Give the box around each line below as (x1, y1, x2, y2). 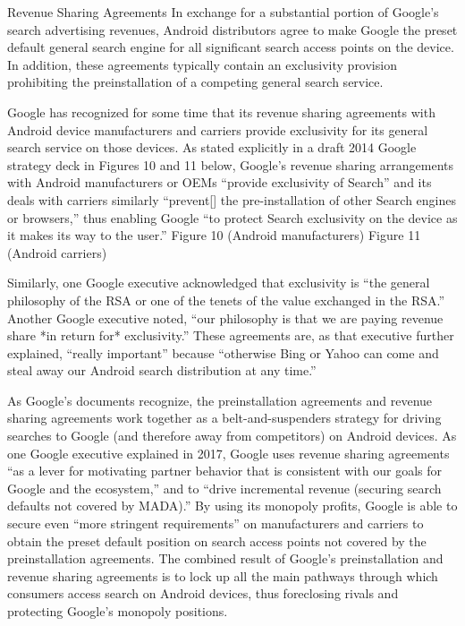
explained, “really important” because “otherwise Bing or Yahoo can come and (7, 343, 439, 362)
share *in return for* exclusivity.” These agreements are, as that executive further (7, 326, 454, 345)
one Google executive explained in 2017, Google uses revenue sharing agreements (7, 443, 450, 462)
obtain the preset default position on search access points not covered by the (7, 531, 427, 550)
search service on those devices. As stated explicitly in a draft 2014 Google (7, 138, 417, 157)
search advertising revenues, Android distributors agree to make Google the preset (7, 20, 458, 39)
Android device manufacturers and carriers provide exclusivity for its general (7, 120, 428, 139)
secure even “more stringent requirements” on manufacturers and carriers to (7, 514, 424, 533)
